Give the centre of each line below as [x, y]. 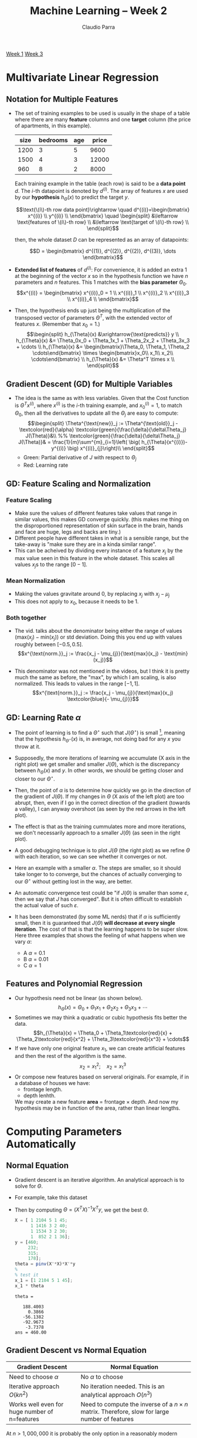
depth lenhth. [39, 1096]
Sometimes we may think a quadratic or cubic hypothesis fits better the [101, 1018]
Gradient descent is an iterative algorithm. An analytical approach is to [99, 1179]
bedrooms [54, 140]
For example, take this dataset [51, 1197]
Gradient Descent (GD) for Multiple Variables [89, 384]
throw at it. [28, 747]
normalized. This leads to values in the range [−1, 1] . [77, 684]
